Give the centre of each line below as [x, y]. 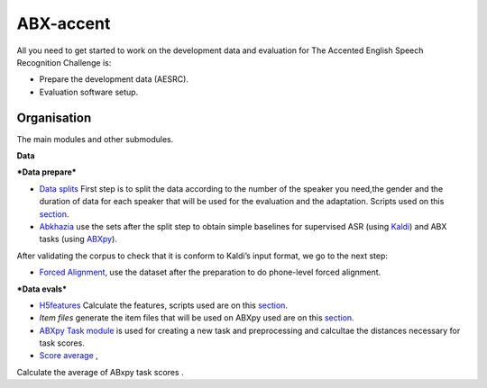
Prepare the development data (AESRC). [114, 79]
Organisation [54, 117]
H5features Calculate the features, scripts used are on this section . [164, 305]
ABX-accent [64, 23]
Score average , [69, 356]
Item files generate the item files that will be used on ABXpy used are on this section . [197, 318]
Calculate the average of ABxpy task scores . [100, 372]
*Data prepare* [46, 172]
